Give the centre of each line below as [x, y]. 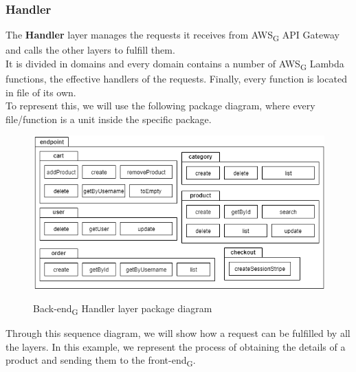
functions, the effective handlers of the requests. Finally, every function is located [176, 79]
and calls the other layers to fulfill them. [90, 50]
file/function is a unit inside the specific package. [109, 119]
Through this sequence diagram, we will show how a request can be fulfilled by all [178, 333]
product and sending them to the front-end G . [101, 361]
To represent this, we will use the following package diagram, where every [160, 106]
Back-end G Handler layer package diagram [123, 309]
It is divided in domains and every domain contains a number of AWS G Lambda [175, 64]
